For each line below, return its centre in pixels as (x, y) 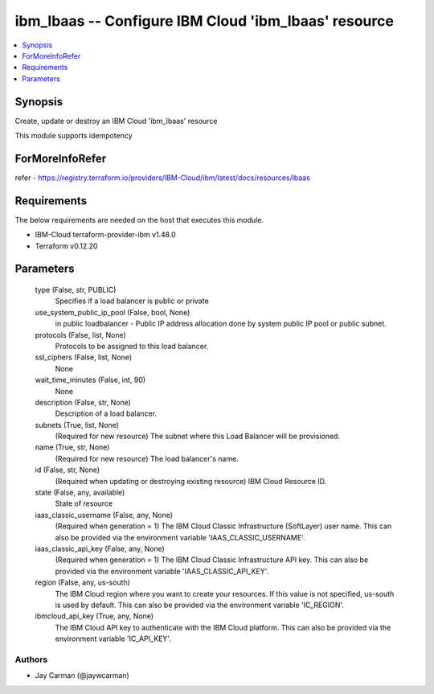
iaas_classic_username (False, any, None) (104, 515)
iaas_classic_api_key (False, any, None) (100, 548)
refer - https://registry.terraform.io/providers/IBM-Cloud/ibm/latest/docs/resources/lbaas (163, 178)
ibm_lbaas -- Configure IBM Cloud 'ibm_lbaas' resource (204, 21)
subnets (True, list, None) (77, 425)
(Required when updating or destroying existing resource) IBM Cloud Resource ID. (191, 481)
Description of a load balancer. (106, 413)
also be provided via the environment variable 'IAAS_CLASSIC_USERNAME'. (180, 537)
